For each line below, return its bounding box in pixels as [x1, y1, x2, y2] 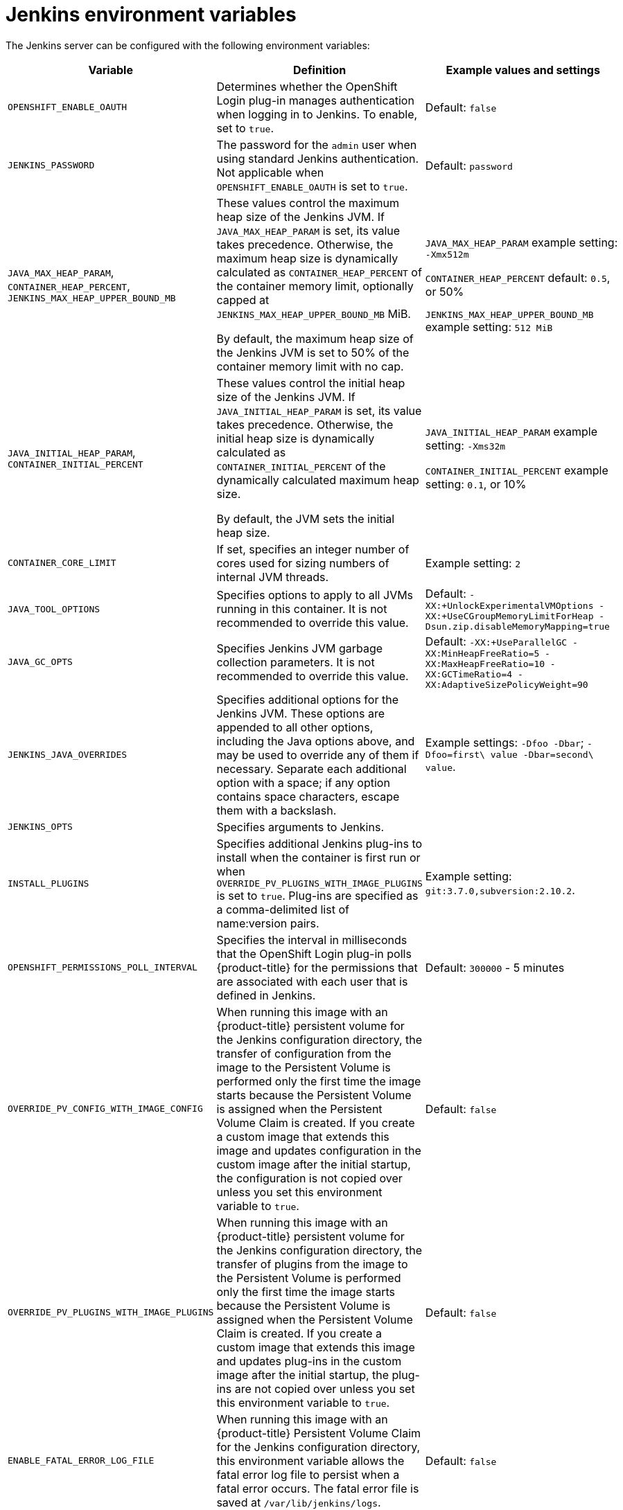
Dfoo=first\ [425, 749, 485, 761]
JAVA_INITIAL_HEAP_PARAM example [425, 424, 598, 438]
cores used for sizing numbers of [216, 556, 389, 570]
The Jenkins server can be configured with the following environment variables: [6, 39, 370, 51]
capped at [216, 292, 270, 307]
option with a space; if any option [216, 775, 390, 790]
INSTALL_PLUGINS [8, 878, 89, 889]
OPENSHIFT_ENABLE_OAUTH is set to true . [216, 179, 408, 193]
